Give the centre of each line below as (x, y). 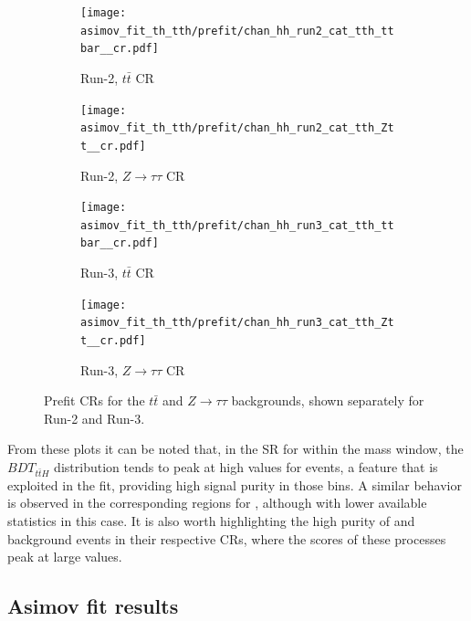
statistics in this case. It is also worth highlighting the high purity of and (211, 520)
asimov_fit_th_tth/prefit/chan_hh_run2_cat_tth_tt (237, 31)
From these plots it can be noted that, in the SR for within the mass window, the (235, 449)
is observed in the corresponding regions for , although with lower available (217, 503)
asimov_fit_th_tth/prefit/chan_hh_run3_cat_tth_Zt (237, 323)
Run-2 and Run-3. (94, 418)
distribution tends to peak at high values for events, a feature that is (246, 467)
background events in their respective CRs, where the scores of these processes (227, 538)
